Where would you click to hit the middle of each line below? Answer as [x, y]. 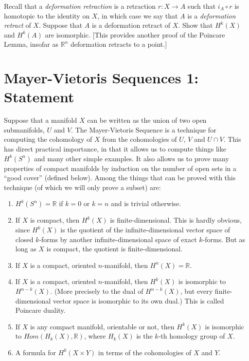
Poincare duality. [40, 310]
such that [202, 6]
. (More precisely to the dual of [97, 291]
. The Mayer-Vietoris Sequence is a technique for [144, 129]
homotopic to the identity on [47, 15]
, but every [196, 291]
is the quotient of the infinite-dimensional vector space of [145, 230]
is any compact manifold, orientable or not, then [102, 326]
